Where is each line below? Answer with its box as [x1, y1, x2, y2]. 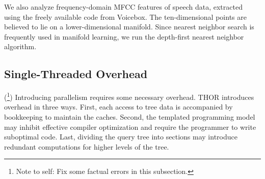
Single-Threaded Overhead [4, 66, 148, 82]
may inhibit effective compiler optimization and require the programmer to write [4, 121, 256, 132]
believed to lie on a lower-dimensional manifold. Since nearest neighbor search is [4, 21, 254, 32]
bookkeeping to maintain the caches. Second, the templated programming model [4, 112, 255, 122]
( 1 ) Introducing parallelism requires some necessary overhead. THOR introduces [4, 90, 254, 102]
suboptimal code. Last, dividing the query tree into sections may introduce [4, 131, 237, 142]
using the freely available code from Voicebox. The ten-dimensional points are [4, 11, 247, 22]
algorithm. [4, 41, 37, 52]
